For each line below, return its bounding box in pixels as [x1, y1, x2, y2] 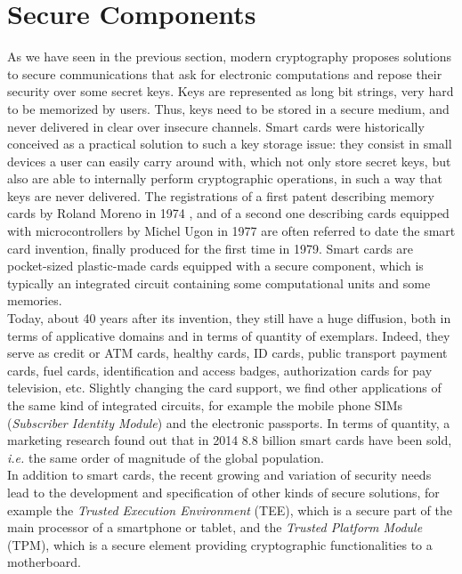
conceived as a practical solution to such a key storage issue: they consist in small [7, 134, 452, 153]
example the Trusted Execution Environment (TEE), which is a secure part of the [7, 500, 452, 519]
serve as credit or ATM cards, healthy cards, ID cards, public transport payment [7, 344, 448, 362]
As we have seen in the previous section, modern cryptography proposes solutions [7, 47, 451, 66]
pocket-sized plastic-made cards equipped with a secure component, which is [7, 256, 424, 275]
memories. [7, 291, 62, 310]
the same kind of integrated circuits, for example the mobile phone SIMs [7, 396, 403, 414]
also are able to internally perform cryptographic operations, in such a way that [7, 169, 442, 188]
